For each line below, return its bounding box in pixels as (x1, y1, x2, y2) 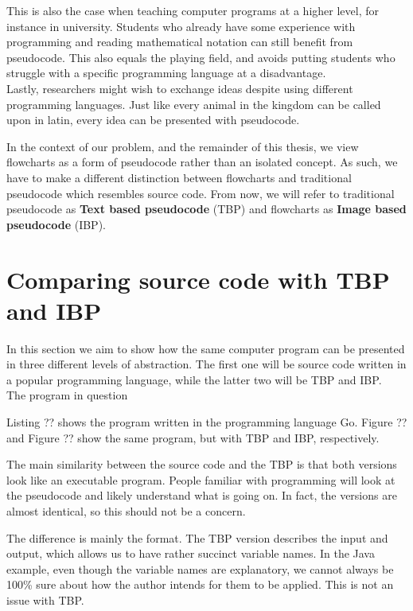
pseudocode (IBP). (6, 216, 106, 232)
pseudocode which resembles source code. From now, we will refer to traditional (6, 185, 395, 201)
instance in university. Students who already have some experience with (6, 18, 356, 34)
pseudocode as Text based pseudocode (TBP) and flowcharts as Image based (6, 200, 407, 217)
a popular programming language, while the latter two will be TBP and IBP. (6, 371, 382, 387)
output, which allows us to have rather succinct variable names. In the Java (6, 545, 375, 562)
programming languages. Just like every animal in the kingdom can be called (6, 95, 381, 112)
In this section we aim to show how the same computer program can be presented (6, 340, 405, 356)
